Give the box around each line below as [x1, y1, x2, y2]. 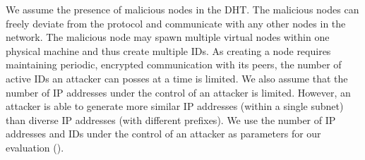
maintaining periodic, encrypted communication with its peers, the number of [6, 57, 342, 72]
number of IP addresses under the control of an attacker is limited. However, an [6, 85, 351, 99]
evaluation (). [6, 140, 64, 154]
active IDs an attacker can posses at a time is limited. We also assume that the [6, 70, 348, 85]
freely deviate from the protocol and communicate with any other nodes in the [6, 16, 346, 30]
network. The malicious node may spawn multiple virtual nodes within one [6, 30, 330, 44]
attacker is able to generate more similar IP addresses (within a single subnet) [6, 99, 344, 113]
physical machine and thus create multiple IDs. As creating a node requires [6, 43, 331, 58]
